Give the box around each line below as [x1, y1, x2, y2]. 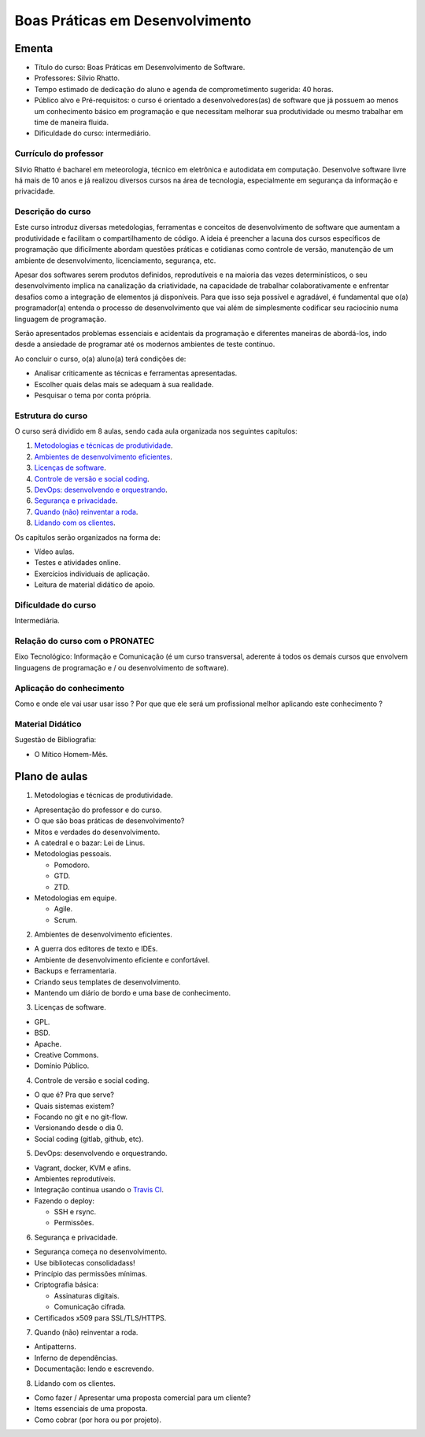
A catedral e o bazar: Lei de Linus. [34, 838, 146, 848]
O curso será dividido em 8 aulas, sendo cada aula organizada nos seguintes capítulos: [14, 427, 298, 436]
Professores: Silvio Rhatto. [34, 73, 120, 83]
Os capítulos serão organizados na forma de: [14, 532, 161, 542]
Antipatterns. [34, 1342, 76, 1351]
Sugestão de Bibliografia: [14, 735, 97, 744]
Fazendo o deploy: [34, 1196, 94, 1206]
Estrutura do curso [14, 410, 88, 421]
